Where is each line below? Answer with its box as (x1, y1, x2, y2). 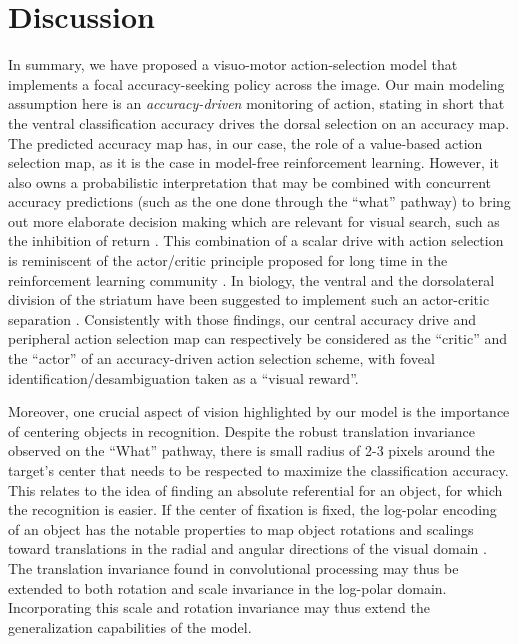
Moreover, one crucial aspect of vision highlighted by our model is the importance (8, 401, 510, 422)
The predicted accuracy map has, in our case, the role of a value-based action (8, 132, 483, 153)
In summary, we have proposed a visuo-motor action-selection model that (8, 54, 458, 75)
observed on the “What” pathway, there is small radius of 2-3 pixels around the (8, 440, 495, 461)
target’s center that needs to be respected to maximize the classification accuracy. (8, 460, 509, 480)
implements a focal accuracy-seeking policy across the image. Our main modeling (8, 73, 505, 94)
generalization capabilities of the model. (8, 616, 252, 637)
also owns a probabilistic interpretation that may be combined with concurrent (8, 171, 492, 192)
